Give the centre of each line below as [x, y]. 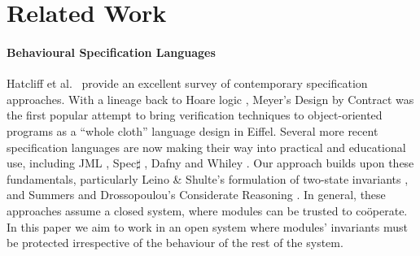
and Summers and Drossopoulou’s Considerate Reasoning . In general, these [196, 195]
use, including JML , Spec [72, 163]
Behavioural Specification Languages [111, 52]
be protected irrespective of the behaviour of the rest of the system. [175, 243]
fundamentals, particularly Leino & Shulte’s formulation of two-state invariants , [208, 178]
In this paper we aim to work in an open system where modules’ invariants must [207, 226]
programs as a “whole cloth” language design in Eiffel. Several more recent [192, 130]
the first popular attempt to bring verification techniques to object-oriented [195, 115]
